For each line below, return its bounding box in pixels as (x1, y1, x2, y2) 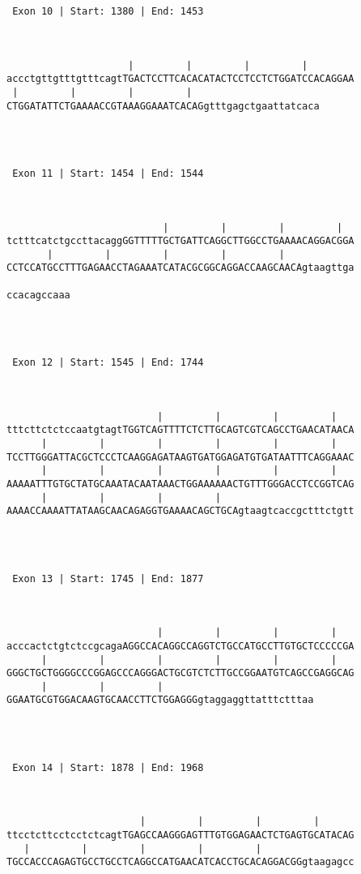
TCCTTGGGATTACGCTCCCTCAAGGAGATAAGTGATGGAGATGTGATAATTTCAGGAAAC (6, 451, 355, 463)
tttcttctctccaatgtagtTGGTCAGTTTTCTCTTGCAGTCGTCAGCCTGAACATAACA (6, 424, 355, 436)
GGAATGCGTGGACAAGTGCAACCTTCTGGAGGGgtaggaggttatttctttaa (6, 694, 314, 706)
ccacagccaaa (6, 289, 70, 301)
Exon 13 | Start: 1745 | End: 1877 (12, 572, 204, 585)
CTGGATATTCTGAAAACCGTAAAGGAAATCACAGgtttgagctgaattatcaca (6, 100, 320, 112)
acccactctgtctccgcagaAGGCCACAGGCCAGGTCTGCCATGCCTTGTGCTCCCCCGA (6, 640, 355, 652)
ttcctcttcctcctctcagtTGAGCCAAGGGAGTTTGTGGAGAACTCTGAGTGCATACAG (6, 829, 355, 842)
